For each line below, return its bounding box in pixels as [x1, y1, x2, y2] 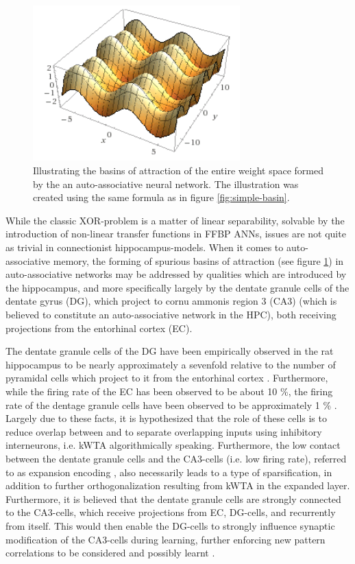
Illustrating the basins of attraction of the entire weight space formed [33, 163, 323, 178]
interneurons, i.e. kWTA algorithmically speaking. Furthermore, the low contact [5, 438, 341, 452]
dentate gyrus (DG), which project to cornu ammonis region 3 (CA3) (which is [5, 294, 337, 308]
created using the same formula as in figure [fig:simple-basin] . [33, 190, 290, 204]
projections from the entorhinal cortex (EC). [5, 320, 193, 335]
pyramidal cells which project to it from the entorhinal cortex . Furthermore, [5, 371, 328, 385]
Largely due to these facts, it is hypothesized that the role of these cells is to [5, 411, 327, 425]
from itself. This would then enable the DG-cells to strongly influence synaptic [5, 518, 335, 532]
